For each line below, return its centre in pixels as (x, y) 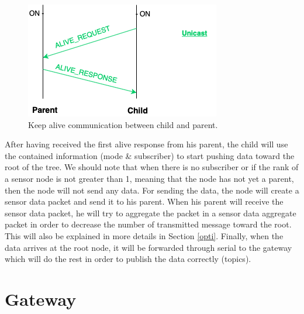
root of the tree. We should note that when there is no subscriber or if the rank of (152, 167)
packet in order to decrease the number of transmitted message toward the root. (148, 224)
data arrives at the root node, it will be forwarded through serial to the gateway (148, 247)
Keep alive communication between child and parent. (123, 124)
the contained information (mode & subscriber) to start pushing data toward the (150, 155)
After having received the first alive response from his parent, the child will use (146, 144)
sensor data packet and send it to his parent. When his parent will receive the (144, 201)
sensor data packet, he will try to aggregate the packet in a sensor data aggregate (151, 213)
